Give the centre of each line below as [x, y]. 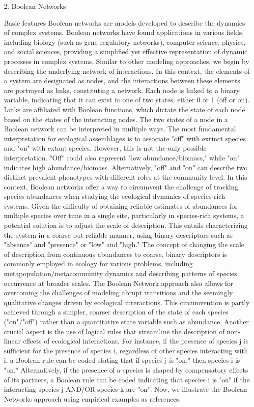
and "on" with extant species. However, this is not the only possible [105, 148]
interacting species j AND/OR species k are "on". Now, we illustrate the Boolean [126, 389]
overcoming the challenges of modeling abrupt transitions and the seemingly [118, 293]
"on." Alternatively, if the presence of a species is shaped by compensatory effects [126, 369]
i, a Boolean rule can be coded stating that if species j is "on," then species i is [122, 360]
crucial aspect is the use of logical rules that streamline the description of [114, 331]
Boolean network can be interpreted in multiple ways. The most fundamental [120, 129]
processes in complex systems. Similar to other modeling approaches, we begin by [127, 61]
